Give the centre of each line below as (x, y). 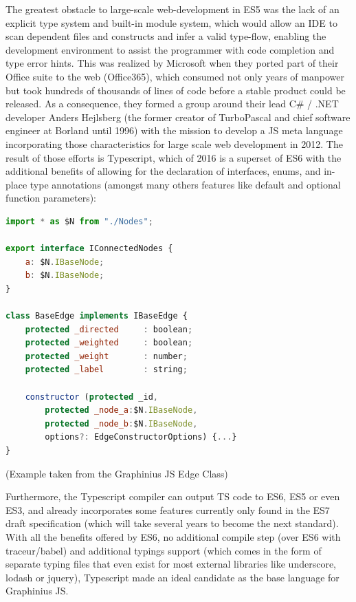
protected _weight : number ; (106, 356)
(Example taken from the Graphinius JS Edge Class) (117, 473)
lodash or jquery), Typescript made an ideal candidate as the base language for (173, 577)
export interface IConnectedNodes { (89, 249)
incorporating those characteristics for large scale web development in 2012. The (174, 143)
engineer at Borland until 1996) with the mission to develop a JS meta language (174, 130)
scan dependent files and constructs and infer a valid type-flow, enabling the (166, 36)
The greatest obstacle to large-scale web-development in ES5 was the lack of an (173, 9)
